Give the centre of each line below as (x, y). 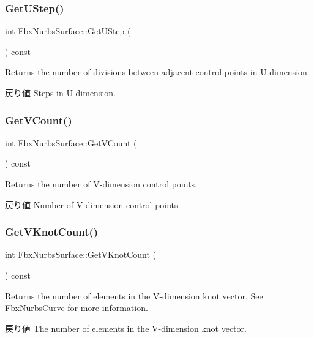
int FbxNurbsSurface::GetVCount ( (71, 142)
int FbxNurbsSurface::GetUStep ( (68, 31)
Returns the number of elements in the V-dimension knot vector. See (134, 295)
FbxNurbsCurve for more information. (77, 308)
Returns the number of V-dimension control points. (101, 184)
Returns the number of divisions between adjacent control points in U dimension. (157, 72)
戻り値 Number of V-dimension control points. (93, 204)
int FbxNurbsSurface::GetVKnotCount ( (81, 254)
